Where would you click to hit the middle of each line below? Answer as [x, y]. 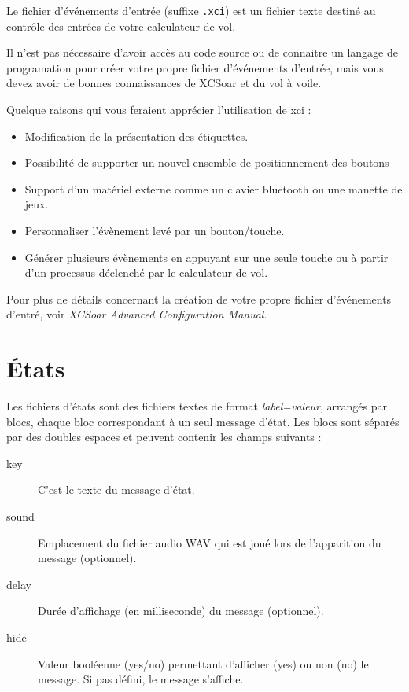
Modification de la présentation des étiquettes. [136, 136]
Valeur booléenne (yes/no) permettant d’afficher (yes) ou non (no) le [203, 663]
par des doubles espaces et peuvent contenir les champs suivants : [164, 437]
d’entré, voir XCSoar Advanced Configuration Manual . [137, 314]
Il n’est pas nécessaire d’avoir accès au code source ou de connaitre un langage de [202, 52]
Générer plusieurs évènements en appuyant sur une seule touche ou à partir [206, 257]
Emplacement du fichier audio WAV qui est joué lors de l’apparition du [210, 542]
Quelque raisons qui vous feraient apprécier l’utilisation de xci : [159, 110]
